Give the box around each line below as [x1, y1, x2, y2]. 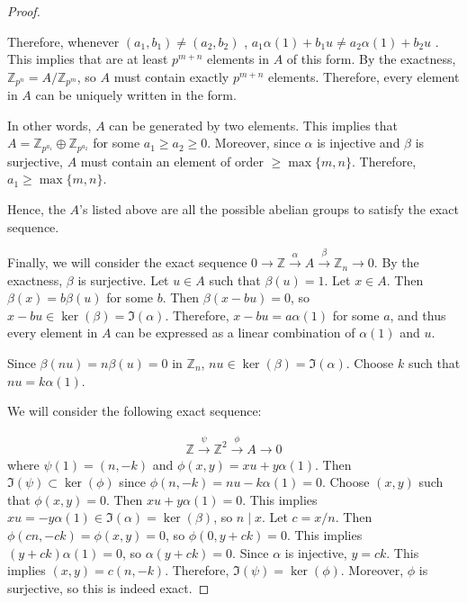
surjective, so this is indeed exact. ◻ [7, 578, 210, 597]
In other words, [7, 115, 92, 134]
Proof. [7, 2, 40, 20]
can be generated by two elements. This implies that [109, 115, 398, 134]
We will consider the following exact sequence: [7, 401, 262, 420]
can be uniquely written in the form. [35, 85, 237, 104]
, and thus [390, 305, 446, 324]
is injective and [317, 133, 400, 152]
